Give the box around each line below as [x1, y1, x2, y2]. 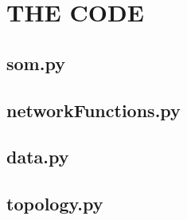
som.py [6, 50, 65, 75]
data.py [6, 144, 69, 169]
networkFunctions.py [6, 97, 181, 122]
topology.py [6, 191, 103, 216]
